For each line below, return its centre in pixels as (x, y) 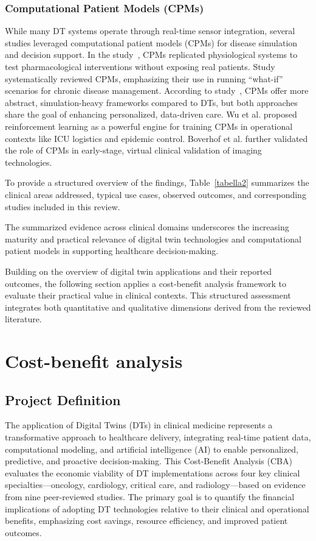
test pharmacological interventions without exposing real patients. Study (140, 66)
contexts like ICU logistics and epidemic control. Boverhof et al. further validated (156, 138)
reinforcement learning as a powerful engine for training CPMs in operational (149, 126)
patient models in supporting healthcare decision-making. (112, 251)
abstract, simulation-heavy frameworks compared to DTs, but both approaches (151, 102)
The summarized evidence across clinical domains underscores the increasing (147, 227)
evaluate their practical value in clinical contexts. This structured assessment (148, 295)
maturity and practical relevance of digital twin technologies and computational (153, 239)
